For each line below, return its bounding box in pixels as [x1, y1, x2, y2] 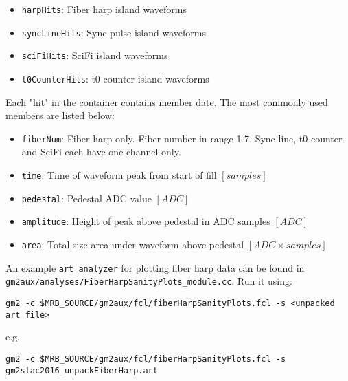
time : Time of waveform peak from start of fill [21, 168, 217, 182]
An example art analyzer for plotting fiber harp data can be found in [5, 260, 305, 274]
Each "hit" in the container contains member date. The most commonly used [5, 94, 328, 109]
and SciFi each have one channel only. [21, 144, 181, 159]
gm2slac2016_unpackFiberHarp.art [5, 365, 158, 375]
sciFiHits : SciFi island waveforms [21, 48, 168, 63]
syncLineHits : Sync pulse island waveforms [21, 25, 206, 39]
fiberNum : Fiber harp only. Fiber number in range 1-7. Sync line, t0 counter [21, 131, 343, 145]
